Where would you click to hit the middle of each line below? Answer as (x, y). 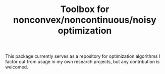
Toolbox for (85, 9)
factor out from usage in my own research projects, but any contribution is (82, 62)
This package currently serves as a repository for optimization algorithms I (83, 56)
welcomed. (17, 67)
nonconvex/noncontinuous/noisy (85, 20)
